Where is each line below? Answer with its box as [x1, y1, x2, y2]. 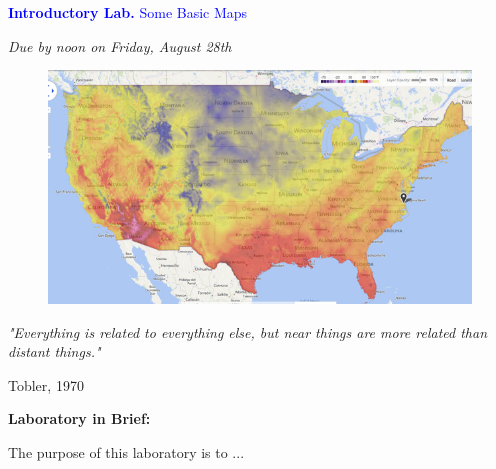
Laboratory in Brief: [8, 408, 151, 429]
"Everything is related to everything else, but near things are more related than [8, 321, 488, 342]
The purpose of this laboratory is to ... [8, 442, 245, 463]
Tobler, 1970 [8, 374, 84, 395]
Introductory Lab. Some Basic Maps [8, 2, 248, 22]
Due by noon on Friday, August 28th [8, 35, 232, 56]
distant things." [8, 341, 101, 362]
